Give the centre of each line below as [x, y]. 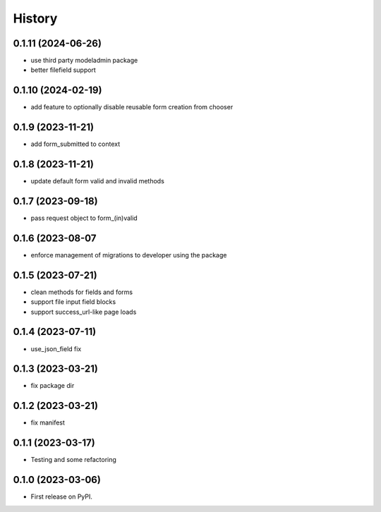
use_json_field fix [56, 348]
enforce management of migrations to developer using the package [129, 255]
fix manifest [48, 422]
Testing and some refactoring [73, 460]
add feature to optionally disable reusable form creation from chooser [132, 107]
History [35, 18]
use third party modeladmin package [84, 61]
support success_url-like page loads [84, 312]
